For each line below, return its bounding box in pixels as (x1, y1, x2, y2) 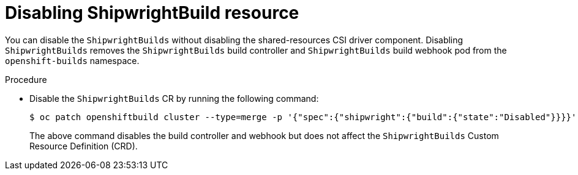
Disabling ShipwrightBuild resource (5, 2, 299, 23)
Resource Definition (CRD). (29, 140, 138, 151)
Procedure (5, 74, 47, 85)
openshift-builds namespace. (5, 55, 140, 66)
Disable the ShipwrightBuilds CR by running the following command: (29, 93, 319, 104)
